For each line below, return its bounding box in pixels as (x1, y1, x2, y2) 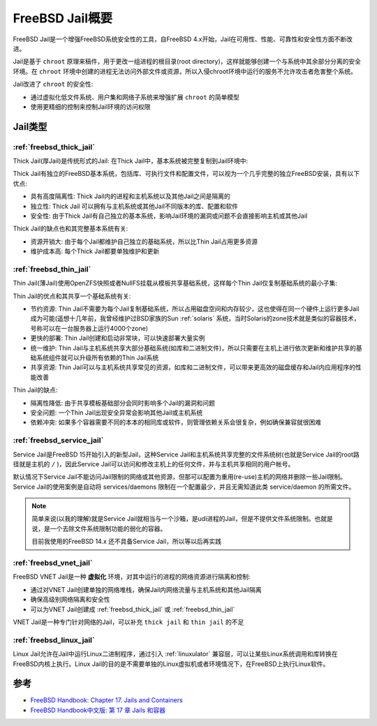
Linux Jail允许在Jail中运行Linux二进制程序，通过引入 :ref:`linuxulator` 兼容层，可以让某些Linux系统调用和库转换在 (13, 650, 338, 658)
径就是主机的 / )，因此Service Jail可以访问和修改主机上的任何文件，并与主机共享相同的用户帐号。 (13, 459, 295, 468)
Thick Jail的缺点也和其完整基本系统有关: (13, 224, 128, 233)
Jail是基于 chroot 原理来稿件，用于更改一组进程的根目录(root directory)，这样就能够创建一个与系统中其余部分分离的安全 (13, 57, 362, 66)
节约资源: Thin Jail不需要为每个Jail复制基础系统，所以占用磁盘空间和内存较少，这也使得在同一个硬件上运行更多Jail (30, 304, 360, 313)
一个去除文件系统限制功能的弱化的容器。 (50, 524, 167, 533)
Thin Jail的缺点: (13, 386, 58, 394)
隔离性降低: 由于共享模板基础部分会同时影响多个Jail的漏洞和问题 (30, 399, 216, 407)
